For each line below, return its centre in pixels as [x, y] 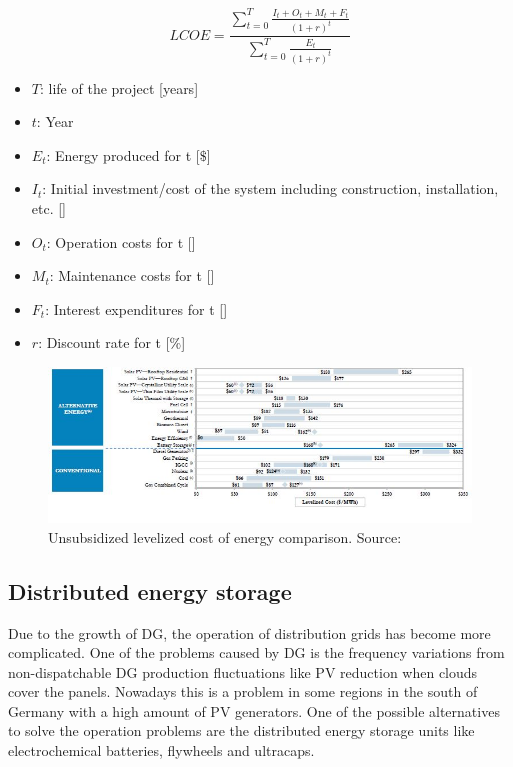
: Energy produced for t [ [123, 154]
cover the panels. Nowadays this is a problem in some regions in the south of [243, 691]
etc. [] [49, 208]
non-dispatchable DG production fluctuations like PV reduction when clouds [243, 671]
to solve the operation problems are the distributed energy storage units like [241, 730]
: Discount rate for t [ [104, 342]
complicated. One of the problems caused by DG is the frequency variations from [256, 652]
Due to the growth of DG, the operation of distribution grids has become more [249, 632]
